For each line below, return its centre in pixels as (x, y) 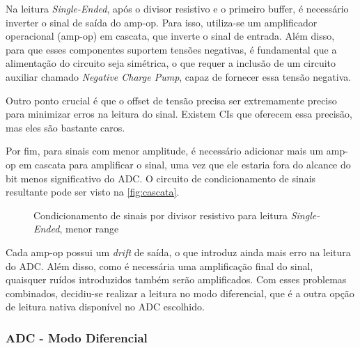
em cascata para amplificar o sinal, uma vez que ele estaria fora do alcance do (185, 164)
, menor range (89, 229)
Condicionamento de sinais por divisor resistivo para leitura (161, 215)
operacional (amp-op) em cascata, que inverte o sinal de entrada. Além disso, (170, 36)
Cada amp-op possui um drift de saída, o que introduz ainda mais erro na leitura (178, 252)
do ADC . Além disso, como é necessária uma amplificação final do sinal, (159, 266)
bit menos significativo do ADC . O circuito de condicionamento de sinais (161, 178)
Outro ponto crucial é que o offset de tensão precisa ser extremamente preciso (171, 100)
